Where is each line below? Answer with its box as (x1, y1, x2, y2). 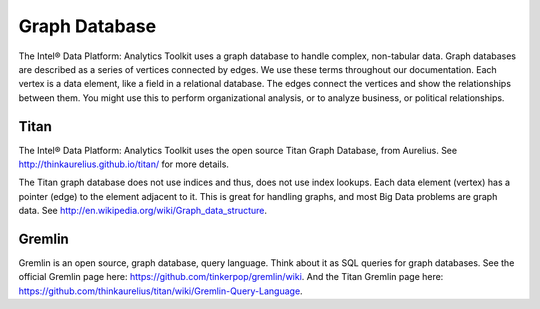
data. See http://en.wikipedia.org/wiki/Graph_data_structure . (18, 205, 268, 217)
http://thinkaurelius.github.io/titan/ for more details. (18, 158, 230, 170)
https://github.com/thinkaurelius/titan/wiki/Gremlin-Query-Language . (18, 285, 304, 297)
